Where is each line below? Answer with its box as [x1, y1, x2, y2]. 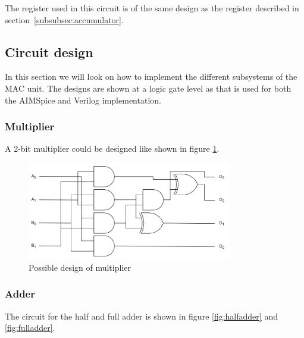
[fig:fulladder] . [5, 321, 55, 334]
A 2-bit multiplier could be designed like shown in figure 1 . [5, 142, 220, 155]
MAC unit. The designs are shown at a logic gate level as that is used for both [5, 82, 292, 94]
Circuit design [5, 42, 93, 61]
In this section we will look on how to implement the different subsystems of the [5, 70, 297, 83]
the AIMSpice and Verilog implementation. [5, 93, 161, 106]
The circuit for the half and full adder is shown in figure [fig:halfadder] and [5, 309, 278, 322]
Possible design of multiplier [29, 261, 131, 273]
